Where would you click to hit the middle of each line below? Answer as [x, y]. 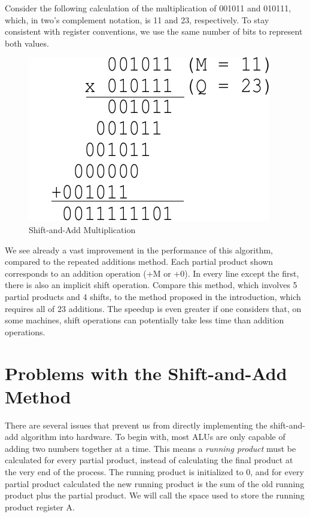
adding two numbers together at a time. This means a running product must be [151, 448]
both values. [27, 43]
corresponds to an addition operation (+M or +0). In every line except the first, [152, 273]
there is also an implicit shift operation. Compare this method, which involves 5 [151, 285]
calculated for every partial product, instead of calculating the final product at [149, 460]
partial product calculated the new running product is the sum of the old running [155, 483]
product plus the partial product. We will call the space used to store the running [155, 495]
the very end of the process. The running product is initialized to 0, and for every [154, 472]
